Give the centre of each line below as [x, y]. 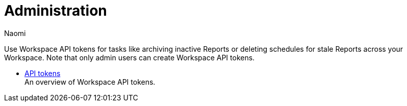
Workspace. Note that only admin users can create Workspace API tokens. [130, 57]
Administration [56, 11]
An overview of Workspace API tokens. [90, 82]
